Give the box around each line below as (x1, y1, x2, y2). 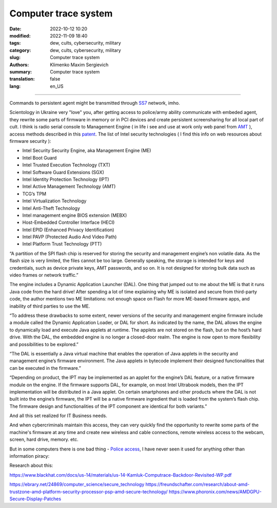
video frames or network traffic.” (9, 272, 79, 278)
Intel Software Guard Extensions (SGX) (22, 169, 105, 175)
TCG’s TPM (22, 191, 46, 197)
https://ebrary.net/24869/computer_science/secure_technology (9, 481, 145, 487)
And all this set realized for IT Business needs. (9, 412, 107, 419)
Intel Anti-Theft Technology (22, 205, 81, 211)
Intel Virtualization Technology (22, 198, 87, 204)
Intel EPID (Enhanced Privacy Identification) (22, 227, 114, 233)
